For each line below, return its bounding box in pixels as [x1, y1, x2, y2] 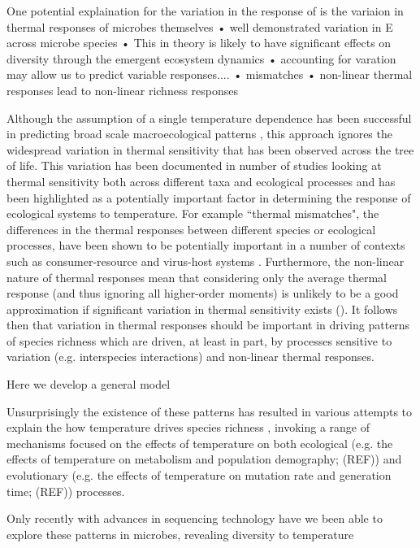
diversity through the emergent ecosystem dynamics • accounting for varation [6, 50, 396, 67]
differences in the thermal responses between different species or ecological [6, 220, 376, 237]
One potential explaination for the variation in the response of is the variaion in [6, 2, 404, 19]
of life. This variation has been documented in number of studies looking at [6, 157, 382, 174]
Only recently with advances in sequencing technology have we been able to [6, 510, 383, 527]
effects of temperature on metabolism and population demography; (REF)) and [6, 450, 402, 468]
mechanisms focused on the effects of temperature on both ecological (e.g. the [6, 434, 393, 451]
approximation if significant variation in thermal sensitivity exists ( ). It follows [6, 300, 398, 317]
